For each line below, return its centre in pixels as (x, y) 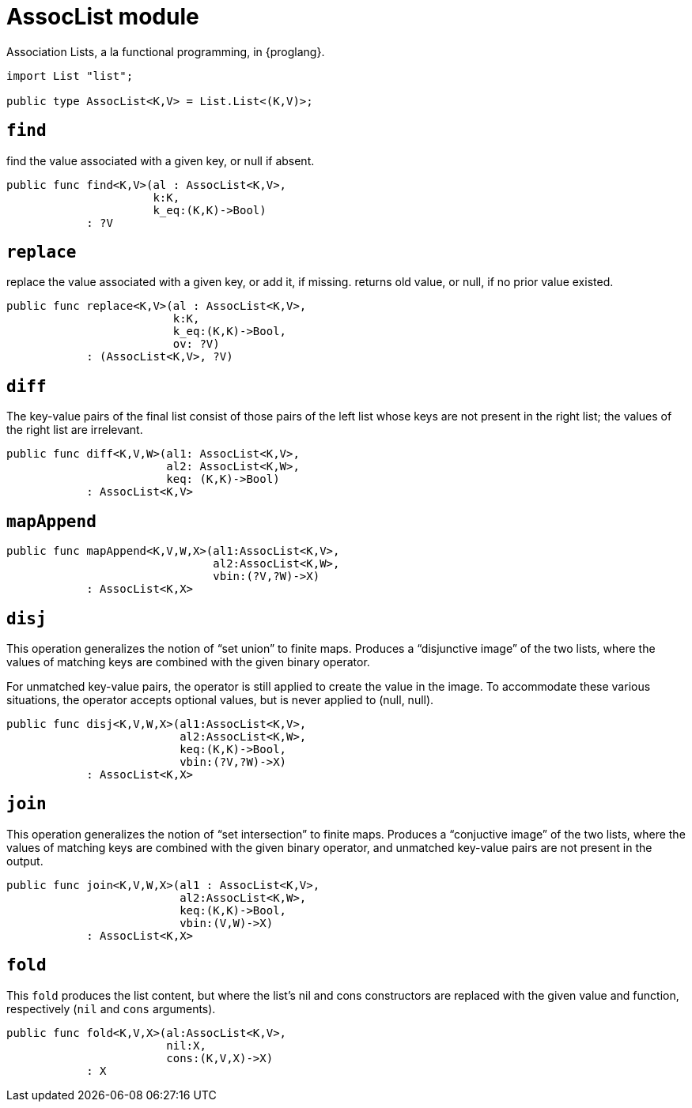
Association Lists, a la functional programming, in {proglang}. (166, 51)
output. (25, 861)
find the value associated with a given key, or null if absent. (161, 160)
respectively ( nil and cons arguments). (111, 1008)
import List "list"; (70, 75)
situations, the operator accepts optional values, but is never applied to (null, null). (220, 699)
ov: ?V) (196, 344)
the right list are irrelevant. (75, 430)
